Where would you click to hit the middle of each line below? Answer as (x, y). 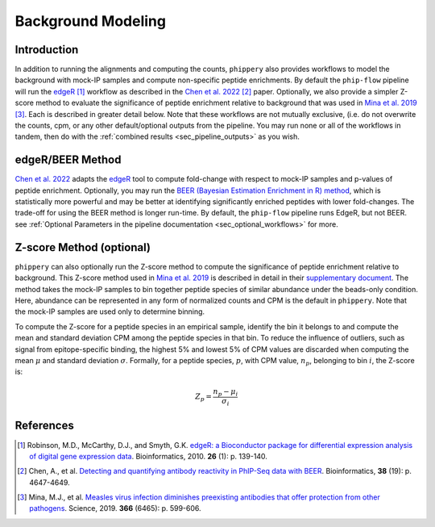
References (44, 426)
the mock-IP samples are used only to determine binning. (110, 312)
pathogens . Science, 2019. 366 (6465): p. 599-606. (115, 508)
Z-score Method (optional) (83, 247)
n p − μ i (226, 393)
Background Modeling (91, 21)
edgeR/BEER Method (68, 160)
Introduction (47, 50)
